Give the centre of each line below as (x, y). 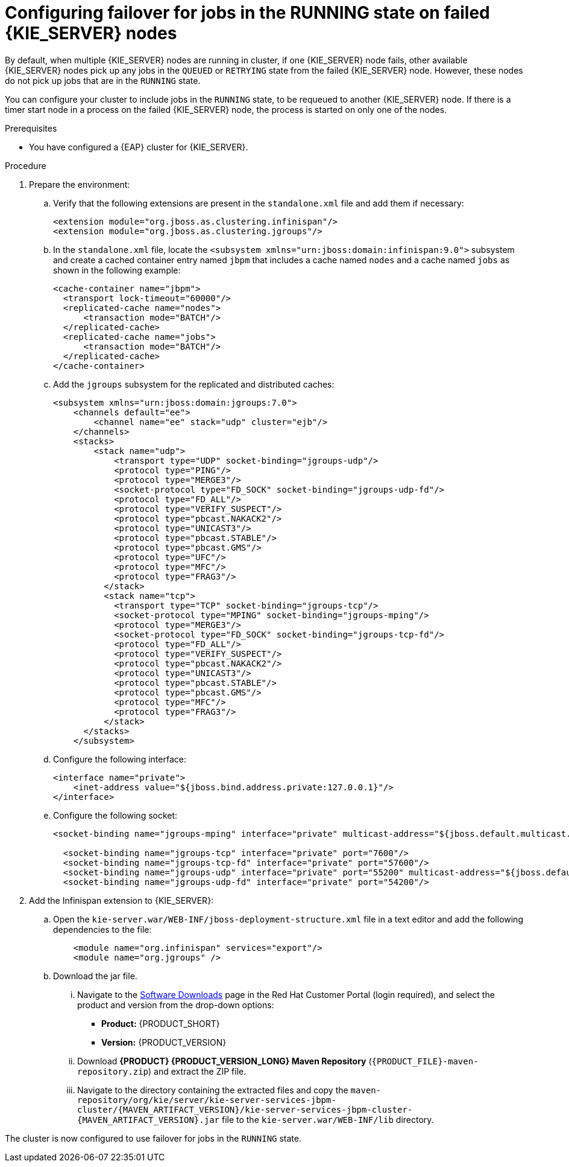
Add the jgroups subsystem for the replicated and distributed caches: (194, 384)
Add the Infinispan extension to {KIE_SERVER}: (121, 900)
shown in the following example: (117, 270)
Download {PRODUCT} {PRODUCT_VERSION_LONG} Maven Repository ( (225, 1061)
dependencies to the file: (102, 929)
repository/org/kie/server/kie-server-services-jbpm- (207, 1100)
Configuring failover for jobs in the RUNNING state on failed (247, 13)
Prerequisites (31, 128)
